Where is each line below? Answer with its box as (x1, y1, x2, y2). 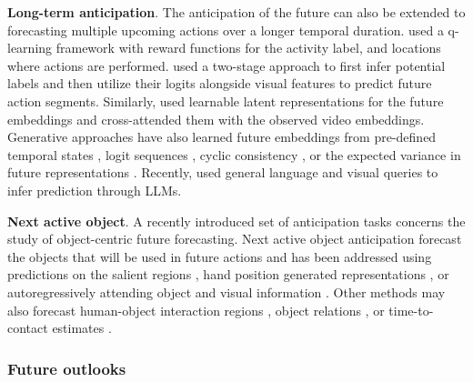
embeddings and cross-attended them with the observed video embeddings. (7, 109, 425, 128)
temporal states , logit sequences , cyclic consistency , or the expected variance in (7, 145, 461, 164)
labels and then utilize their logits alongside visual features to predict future (7, 74, 432, 93)
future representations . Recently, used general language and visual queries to (7, 163, 438, 182)
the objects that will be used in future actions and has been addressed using (7, 246, 432, 266)
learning (7, 38, 53, 57)
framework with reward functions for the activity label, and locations (55, 38, 441, 57)
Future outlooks (7, 357, 126, 379)
